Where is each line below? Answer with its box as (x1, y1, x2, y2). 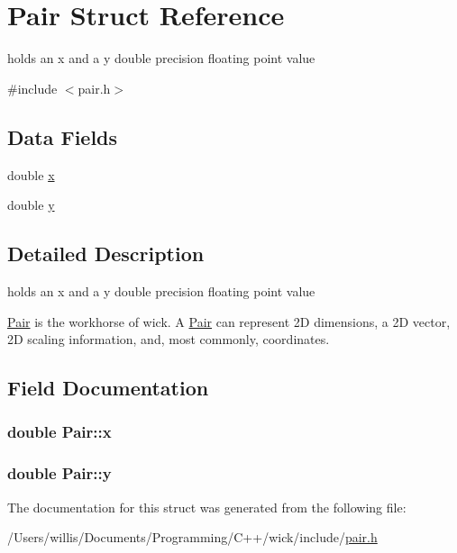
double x (7, 165, 55, 184)
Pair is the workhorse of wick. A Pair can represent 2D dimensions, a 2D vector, (7, 312, 451, 331)
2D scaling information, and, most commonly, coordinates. (7, 330, 330, 349)
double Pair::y (7, 462, 112, 485)
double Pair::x (7, 421, 112, 443)
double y (7, 195, 55, 214)
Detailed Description (7, 240, 205, 267)
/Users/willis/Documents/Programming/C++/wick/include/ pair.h (7, 528, 378, 547)
